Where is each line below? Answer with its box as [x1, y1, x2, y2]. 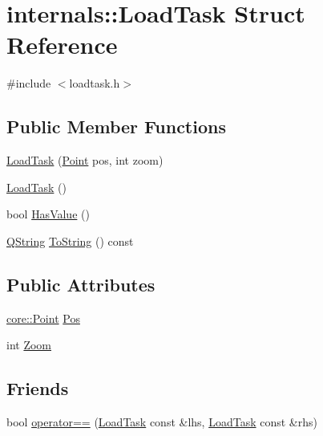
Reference [6, 28, 118, 61]
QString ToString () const [6, 232, 134, 249]
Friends [6, 376, 69, 401]
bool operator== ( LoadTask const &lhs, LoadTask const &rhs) [6, 414, 317, 430]
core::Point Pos [6, 309, 80, 326]
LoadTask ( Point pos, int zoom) [6, 152, 164, 169]
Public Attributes [6, 271, 155, 296]
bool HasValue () [6, 206, 90, 222]
